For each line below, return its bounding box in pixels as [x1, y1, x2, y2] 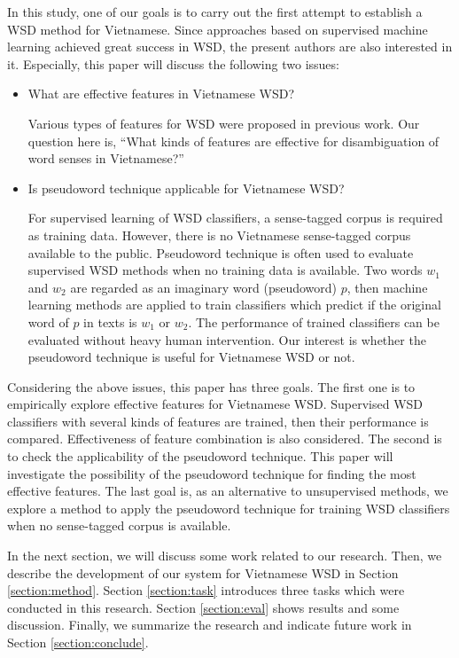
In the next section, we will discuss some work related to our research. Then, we [7, 546, 442, 565]
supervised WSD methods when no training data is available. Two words [27, 261, 423, 279]
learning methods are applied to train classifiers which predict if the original [27, 295, 441, 314]
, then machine [346, 278, 428, 296]
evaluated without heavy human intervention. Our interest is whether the [27, 330, 426, 349]
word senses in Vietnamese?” [27, 149, 184, 168]
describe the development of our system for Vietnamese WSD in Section [7, 563, 399, 582]
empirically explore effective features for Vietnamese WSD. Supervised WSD [7, 395, 424, 413]
